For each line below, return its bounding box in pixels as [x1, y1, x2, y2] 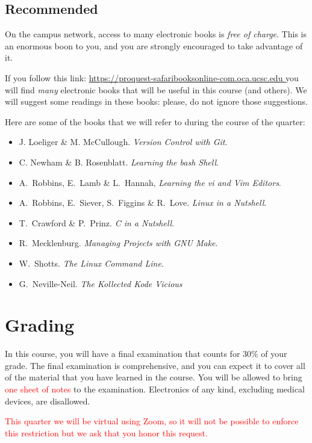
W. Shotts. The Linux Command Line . [19, 256, 164, 269]
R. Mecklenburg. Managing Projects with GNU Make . [19, 237, 218, 249]
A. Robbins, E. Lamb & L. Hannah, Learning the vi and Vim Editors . [19, 176, 281, 188]
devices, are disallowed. [5, 394, 90, 407]
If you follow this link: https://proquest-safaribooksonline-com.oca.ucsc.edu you [5, 71, 299, 84]
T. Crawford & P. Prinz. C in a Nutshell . [19, 216, 175, 229]
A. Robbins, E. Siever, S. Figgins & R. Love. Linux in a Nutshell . [19, 196, 267, 209]
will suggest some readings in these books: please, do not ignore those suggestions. [5, 95, 308, 108]
